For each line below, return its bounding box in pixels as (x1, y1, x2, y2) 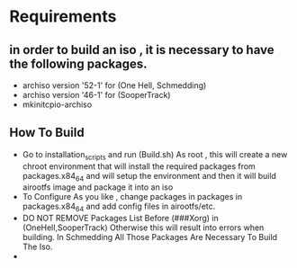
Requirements (9, 6, 117, 27)
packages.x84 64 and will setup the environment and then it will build (22, 170, 277, 183)
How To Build (9, 125, 85, 140)
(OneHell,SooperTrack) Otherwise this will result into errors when (22, 222, 265, 233)
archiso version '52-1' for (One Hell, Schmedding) (22, 80, 207, 91)
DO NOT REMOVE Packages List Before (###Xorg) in (22, 213, 219, 224)
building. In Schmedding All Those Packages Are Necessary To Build (22, 232, 277, 243)
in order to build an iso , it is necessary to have (9, 42, 274, 58)
